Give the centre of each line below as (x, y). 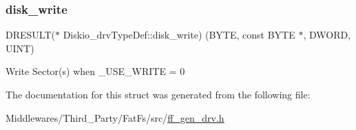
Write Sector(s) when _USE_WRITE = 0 (95, 71)
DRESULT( (30, 35)
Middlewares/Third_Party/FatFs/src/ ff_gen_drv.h (115, 117)
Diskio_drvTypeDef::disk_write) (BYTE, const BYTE (179, 35)
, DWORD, (327, 35)
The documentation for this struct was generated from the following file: (158, 94)
